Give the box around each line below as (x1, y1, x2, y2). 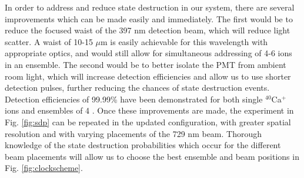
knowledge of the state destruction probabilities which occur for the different (5, 139, 281, 151)
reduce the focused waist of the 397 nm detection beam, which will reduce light (5, 24, 290, 36)
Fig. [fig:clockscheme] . (5, 162, 83, 174)
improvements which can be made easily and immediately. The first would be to (5, 12, 293, 25)
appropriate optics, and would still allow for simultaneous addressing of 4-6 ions (5, 47, 292, 59)
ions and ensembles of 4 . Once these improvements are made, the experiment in (5, 104, 294, 117)
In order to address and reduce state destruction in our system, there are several (5, 1, 295, 13)
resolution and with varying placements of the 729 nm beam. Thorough (5, 127, 262, 139)
